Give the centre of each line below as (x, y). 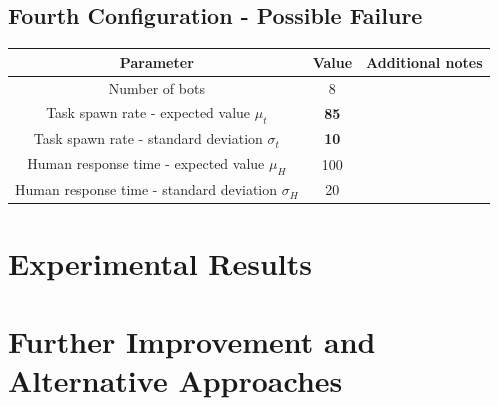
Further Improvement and (192, 340)
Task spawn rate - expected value (148, 112)
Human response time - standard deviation (146, 189)
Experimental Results (160, 262)
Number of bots (156, 87)
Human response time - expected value (146, 163)
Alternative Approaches (175, 380)
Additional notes (424, 61)
